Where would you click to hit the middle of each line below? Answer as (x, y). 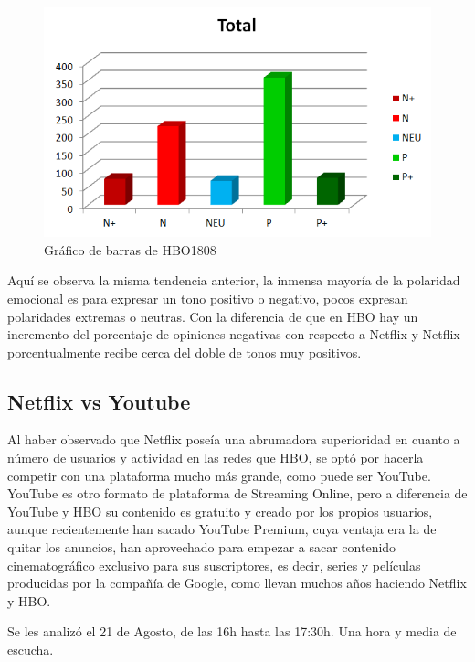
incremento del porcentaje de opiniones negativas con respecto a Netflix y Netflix (234, 334)
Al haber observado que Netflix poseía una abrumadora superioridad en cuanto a (234, 439)
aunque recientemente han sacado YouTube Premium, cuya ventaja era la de (222, 529)
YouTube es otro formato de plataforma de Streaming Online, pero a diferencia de (237, 493)
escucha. (31, 650)
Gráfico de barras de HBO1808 (130, 249)
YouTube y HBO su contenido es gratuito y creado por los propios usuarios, (220, 511)
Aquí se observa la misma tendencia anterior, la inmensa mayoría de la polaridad (234, 280)
